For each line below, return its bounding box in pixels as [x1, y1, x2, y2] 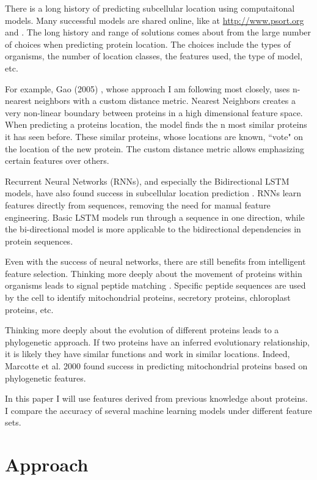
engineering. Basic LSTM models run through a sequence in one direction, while [5, 210, 305, 223]
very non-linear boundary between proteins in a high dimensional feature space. [5, 106, 303, 119]
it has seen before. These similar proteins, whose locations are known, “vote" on [5, 130, 304, 142]
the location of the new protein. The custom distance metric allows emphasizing [5, 142, 304, 155]
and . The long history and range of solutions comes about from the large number [5, 26, 312, 39]
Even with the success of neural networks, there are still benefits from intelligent [5, 255, 306, 268]
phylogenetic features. [5, 371, 86, 384]
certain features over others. [5, 154, 109, 167]
